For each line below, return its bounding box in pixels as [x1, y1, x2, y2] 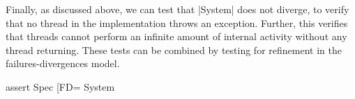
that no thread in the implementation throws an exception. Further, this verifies [6, 15, 348, 30]
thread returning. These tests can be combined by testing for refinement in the [6, 42, 342, 57]
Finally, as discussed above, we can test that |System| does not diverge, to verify [6, 2, 349, 16]
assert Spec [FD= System [6, 79, 115, 93]
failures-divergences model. [6, 56, 120, 71]
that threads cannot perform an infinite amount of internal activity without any [6, 29, 347, 44]
